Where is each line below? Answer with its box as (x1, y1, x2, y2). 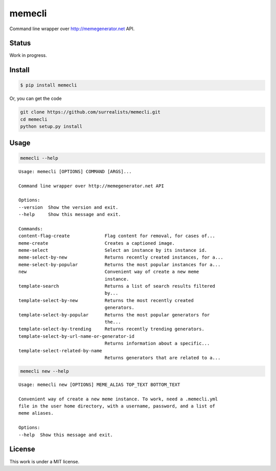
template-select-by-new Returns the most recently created (18, 297, 194, 303)
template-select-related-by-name (18, 348, 102, 353)
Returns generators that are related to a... (104, 355, 221, 360)
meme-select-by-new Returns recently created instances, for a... (18, 254, 223, 261)
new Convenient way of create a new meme (18, 269, 199, 275)
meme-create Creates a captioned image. (18, 240, 175, 246)
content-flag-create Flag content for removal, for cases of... (18, 233, 216, 239)
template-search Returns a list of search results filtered (18, 283, 216, 289)
